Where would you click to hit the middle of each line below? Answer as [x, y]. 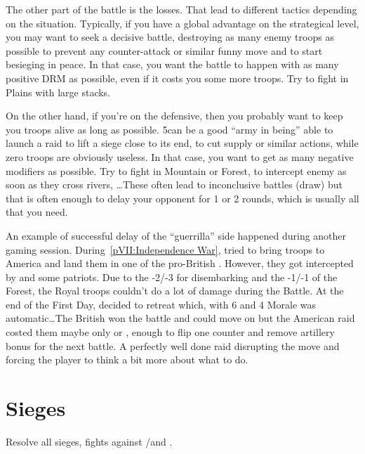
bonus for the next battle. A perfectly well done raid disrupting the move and [173, 345]
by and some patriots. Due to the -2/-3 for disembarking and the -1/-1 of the [172, 277]
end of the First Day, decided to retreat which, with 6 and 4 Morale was [161, 304]
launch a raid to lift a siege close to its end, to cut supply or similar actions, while [182, 143]
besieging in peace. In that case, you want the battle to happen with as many [172, 64]
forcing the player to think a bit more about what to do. [127, 359]
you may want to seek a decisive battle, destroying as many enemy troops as [170, 37]
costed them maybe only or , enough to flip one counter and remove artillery [170, 332]
